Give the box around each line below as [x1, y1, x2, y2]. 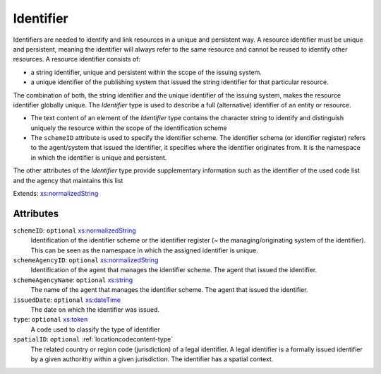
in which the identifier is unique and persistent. [30, 153, 167, 162]
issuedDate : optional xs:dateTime [13, 296, 121, 304]
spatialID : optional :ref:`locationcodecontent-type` [13, 335, 173, 344]
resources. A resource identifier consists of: [13, 55, 141, 64]
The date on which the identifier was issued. [30, 305, 160, 314]
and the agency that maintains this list [13, 176, 123, 185]
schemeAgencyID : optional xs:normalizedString [13, 256, 159, 264]
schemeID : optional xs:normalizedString [13, 226, 137, 235]
